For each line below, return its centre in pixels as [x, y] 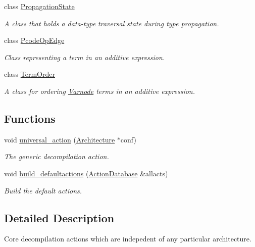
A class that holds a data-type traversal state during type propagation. [112, 23]
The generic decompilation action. [57, 156]
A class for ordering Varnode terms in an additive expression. [100, 91]
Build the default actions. [43, 190]
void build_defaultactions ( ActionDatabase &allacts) [86, 173]
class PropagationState [39, 6]
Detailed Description [59, 217]
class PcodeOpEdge [34, 40]
